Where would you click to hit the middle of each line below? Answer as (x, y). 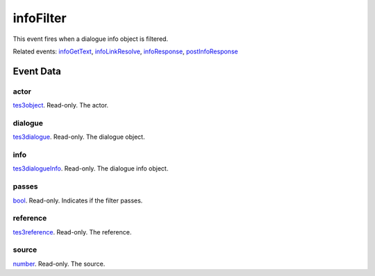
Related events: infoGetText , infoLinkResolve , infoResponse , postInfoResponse (126, 51)
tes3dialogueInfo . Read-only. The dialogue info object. (91, 169)
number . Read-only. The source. (59, 264)
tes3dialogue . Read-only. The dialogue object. (79, 137)
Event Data (37, 71)
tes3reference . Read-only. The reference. (72, 232)
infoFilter (40, 18)
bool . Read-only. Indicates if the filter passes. (78, 200)
